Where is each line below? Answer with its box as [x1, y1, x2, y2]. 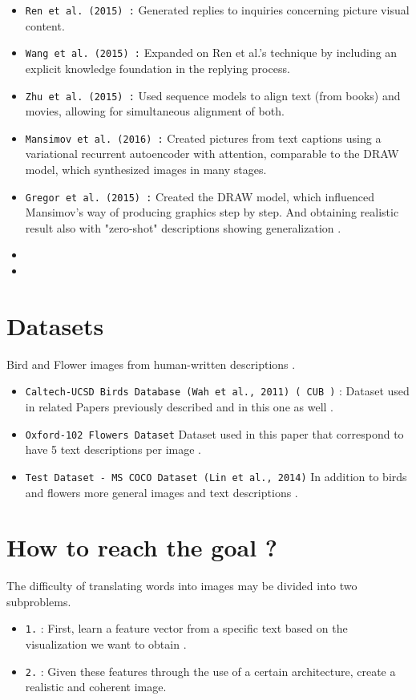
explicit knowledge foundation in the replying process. [25, 59, 290, 76]
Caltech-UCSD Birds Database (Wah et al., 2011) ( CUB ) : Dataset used [25, 382, 410, 399]
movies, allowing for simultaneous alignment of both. [25, 103, 285, 119]
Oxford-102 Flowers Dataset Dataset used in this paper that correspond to [25, 425, 404, 442]
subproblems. [6, 593, 71, 609]
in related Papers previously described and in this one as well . [25, 399, 333, 415]
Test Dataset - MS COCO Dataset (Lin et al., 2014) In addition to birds [25, 467, 407, 484]
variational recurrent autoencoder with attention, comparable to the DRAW [25, 145, 399, 162]
